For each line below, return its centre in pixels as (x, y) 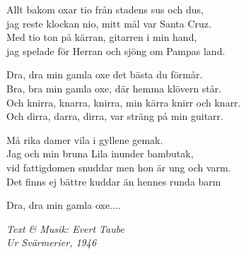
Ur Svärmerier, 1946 (52, 242)
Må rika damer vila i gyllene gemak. (85, 139)
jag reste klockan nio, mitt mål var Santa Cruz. (109, 23)
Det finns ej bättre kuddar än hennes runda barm (114, 181)
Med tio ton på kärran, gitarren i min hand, (102, 37)
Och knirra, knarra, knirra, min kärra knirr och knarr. (124, 102)
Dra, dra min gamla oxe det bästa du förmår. (105, 74)
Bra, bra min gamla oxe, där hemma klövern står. (114, 88)
